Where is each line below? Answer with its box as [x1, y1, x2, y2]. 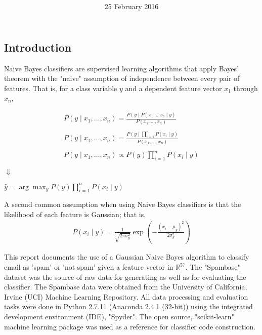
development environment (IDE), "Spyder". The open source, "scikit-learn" [4, 311, 234, 322]
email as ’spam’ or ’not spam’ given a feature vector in [4, 262, 173, 272]
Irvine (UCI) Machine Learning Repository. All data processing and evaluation [4, 291, 248, 302]
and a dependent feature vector [125, 82, 222, 93]
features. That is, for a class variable [4, 82, 117, 93]
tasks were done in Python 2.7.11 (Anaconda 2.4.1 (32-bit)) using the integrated [4, 301, 253, 312]
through [233, 82, 258, 93]
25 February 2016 [104, 1, 159, 12]
